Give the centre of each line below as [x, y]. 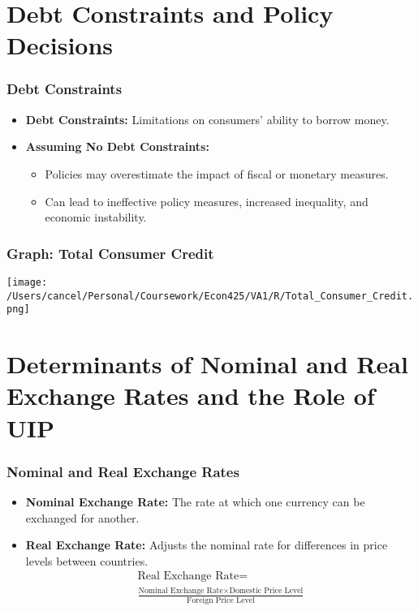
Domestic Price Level [266, 591]
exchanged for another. [82, 517]
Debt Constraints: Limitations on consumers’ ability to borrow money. [207, 119]
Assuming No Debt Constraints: [117, 146]
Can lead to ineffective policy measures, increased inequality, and [207, 201]
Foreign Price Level [221, 600]
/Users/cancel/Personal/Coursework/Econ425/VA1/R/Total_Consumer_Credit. [210, 296]
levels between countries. [87, 560]
